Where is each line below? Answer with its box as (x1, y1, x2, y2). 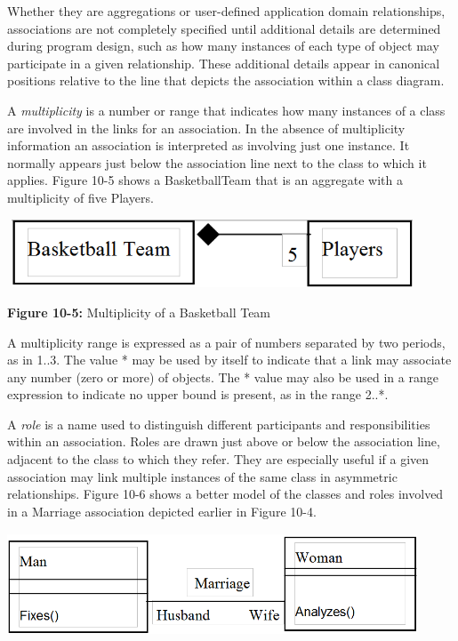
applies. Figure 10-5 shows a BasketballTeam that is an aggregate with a (7, 171, 403, 189)
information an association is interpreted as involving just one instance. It (7, 136, 410, 155)
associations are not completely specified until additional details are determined (7, 19, 441, 37)
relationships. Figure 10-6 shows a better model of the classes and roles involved (7, 485, 444, 503)
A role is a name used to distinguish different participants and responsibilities (7, 414, 430, 433)
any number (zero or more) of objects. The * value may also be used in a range (7, 367, 438, 386)
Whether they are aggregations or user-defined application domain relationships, (7, 2, 446, 20)
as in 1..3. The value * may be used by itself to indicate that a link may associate (7, 350, 452, 369)
